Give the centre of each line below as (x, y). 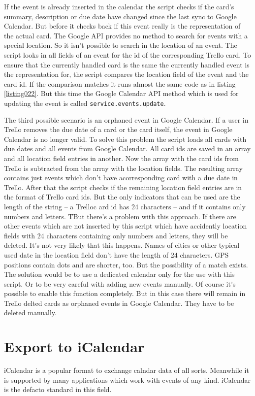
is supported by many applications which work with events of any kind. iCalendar (127, 379)
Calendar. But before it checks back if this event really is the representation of (122, 26)
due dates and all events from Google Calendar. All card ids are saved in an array (127, 148)
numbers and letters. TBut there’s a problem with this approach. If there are (120, 216)
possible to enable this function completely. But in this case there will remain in (125, 293)
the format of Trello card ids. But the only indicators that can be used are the (122, 197)
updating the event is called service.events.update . (85, 103)
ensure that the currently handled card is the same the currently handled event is (127, 64)
